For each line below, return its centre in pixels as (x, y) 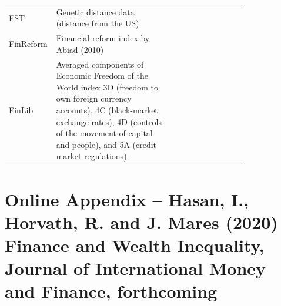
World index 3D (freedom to (107, 87)
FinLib (21, 110)
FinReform (28, 43)
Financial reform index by (103, 38)
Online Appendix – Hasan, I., (127, 199)
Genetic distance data (95, 11)
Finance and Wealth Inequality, (135, 245)
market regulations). (93, 156)
